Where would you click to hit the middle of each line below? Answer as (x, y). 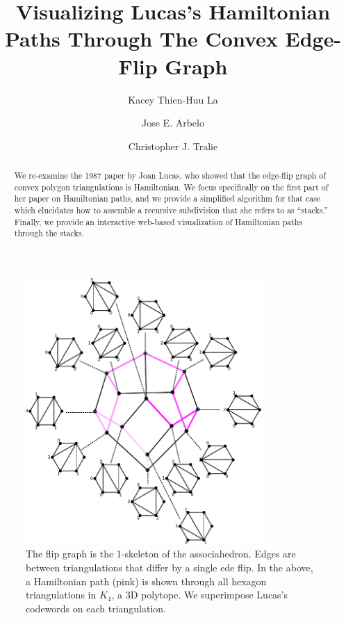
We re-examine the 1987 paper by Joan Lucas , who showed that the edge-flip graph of (170, 176)
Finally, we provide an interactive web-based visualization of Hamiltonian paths (158, 221)
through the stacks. (49, 233)
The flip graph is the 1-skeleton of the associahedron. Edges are (161, 554)
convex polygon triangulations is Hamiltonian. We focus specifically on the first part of (171, 187)
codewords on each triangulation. (96, 608)
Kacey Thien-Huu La (173, 99)
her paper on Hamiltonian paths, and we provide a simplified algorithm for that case (167, 198)
